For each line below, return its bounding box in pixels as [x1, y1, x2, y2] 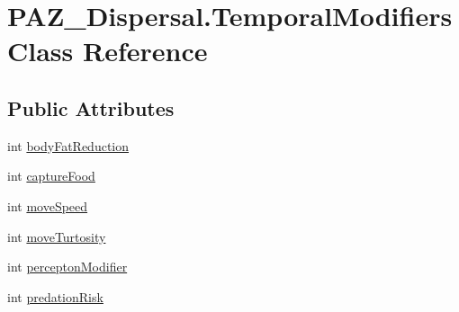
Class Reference [7, 32, 208, 69]
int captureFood [7, 166, 95, 185]
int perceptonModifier [7, 257, 128, 276]
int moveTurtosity [7, 227, 106, 245]
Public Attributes [7, 94, 175, 121]
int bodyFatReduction [7, 136, 130, 155]
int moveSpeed [7, 196, 88, 215]
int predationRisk [7, 287, 103, 306]
